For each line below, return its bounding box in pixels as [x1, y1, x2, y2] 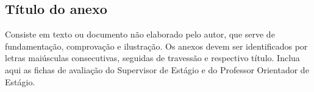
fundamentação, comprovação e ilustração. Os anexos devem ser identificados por [5, 39, 308, 52]
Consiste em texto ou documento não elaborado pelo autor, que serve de [5, 28, 275, 41]
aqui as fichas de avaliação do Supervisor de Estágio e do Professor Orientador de [5, 63, 309, 76]
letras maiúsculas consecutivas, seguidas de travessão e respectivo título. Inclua [5, 51, 300, 64]
